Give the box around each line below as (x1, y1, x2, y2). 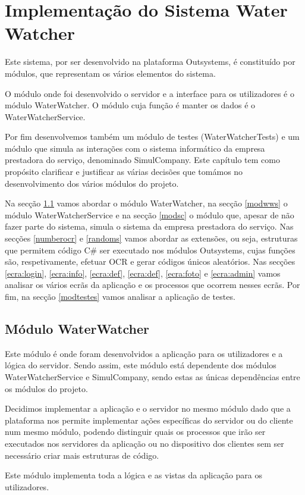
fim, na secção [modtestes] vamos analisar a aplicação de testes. (5, 290, 235, 302)
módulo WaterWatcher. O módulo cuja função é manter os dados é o (5, 99, 256, 111)
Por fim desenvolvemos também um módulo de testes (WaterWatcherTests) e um (5, 130, 300, 143)
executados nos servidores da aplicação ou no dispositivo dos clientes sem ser (5, 437, 284, 449)
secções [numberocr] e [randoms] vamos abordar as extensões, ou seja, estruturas (5, 232, 298, 245)
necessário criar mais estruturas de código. (5, 449, 159, 461)
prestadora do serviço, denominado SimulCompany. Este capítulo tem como (5, 153, 280, 166)
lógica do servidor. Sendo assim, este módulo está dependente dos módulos (5, 359, 276, 371)
